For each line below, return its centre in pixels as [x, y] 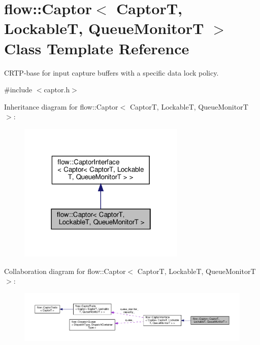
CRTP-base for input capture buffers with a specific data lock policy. [111, 72]
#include [18, 90]
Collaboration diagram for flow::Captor [65, 271]
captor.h [57, 90]
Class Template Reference [97, 48]
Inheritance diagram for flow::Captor [61, 106]
